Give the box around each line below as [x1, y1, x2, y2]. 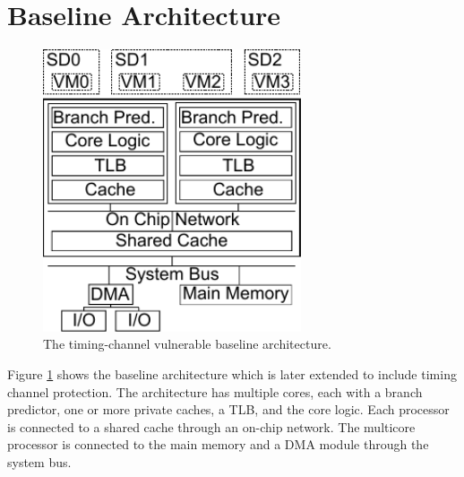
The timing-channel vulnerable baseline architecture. [43, 334, 331, 353]
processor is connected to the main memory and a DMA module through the [7, 435, 429, 454]
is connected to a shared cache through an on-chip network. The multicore [7, 417, 416, 436]
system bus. [7, 453, 72, 472]
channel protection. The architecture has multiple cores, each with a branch [7, 382, 423, 401]
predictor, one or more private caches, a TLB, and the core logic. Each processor [7, 400, 450, 419]
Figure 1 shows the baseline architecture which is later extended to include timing [7, 365, 457, 384]
